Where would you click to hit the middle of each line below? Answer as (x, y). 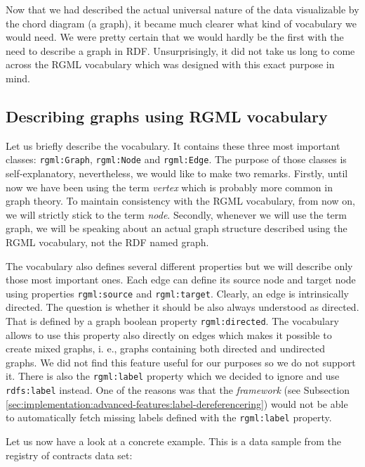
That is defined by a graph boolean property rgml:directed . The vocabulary (172, 321)
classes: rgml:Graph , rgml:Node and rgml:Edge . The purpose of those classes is (176, 159)
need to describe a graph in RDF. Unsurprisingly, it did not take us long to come (180, 50)
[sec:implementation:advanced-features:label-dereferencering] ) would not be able (177, 403)
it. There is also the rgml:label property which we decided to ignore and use (173, 376)
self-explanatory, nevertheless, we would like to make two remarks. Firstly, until (177, 173)
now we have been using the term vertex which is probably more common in (169, 187)
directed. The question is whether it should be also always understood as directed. (182, 307)
